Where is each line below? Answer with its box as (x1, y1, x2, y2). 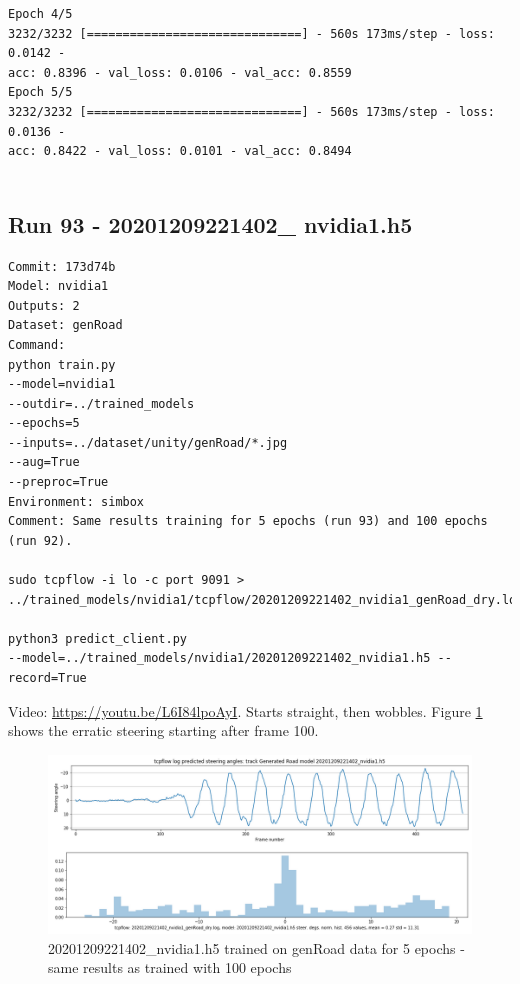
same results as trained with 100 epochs (48, 957, 292, 978)
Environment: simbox (8, 494, 145, 509)
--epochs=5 (8, 416, 80, 431)
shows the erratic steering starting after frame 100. (8, 720, 319, 741)
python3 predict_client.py (8, 631, 187, 646)
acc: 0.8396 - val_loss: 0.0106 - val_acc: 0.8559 (8, 65, 352, 80)
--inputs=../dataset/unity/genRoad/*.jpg (8, 435, 288, 450)
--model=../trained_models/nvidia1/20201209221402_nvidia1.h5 (8, 651, 431, 666)
